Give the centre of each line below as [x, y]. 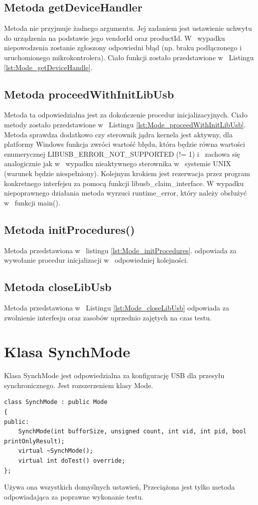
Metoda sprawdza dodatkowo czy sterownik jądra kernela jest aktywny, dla [118, 134]
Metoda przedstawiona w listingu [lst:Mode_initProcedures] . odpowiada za [120, 250]
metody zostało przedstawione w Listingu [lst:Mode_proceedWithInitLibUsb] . [125, 124]
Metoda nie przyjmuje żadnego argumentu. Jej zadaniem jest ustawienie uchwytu [128, 28]
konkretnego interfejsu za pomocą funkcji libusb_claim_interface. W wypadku [124, 183]
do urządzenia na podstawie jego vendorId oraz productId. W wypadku [115, 38]
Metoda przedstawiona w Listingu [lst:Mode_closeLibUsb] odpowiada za [117, 307]
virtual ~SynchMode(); [56, 451]
